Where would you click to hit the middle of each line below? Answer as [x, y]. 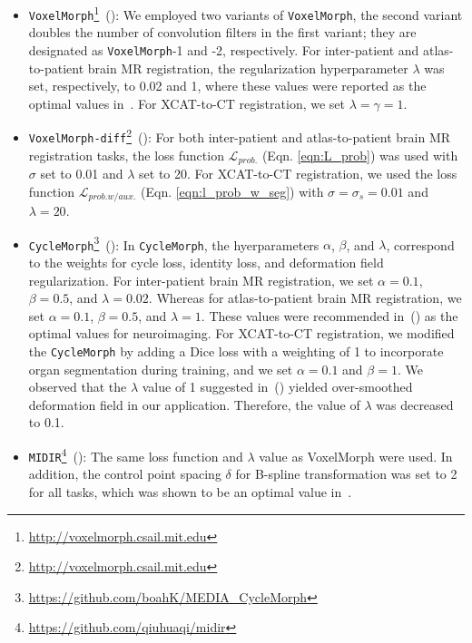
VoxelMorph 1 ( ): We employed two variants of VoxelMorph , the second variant [246, 13]
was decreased [415, 404]
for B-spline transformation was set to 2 [346, 474]
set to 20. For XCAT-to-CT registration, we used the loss [298, 174]
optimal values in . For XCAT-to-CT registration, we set [187, 103]
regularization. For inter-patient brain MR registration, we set [201, 280]
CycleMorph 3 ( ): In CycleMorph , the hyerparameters [174, 243]
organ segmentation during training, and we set [161, 369]
